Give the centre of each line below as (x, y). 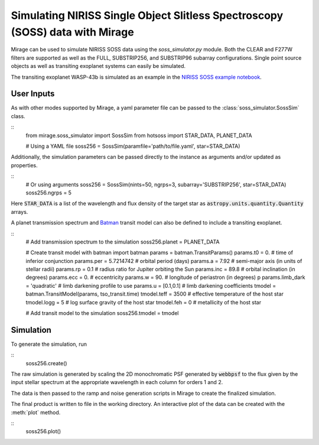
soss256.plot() (43, 431)
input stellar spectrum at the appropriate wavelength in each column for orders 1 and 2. (117, 382)
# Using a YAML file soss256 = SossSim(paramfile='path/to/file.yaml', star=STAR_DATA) (133, 146)
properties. (24, 165)
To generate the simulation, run (49, 344)
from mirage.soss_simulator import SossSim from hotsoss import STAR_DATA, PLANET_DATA (139, 135)
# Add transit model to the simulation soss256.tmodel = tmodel (102, 313)
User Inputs (33, 94)
